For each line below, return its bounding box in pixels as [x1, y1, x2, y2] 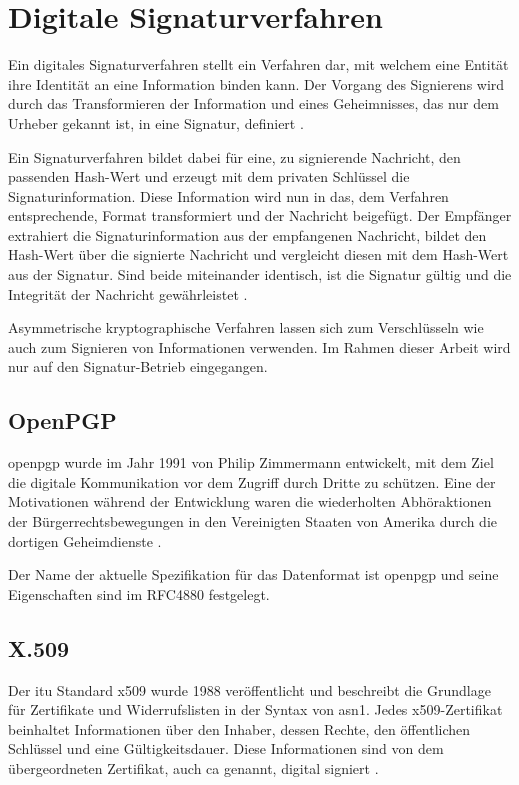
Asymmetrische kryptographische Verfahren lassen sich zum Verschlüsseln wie [8, 317, 484, 338]
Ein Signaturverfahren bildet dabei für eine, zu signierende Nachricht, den [8, 146, 461, 167]
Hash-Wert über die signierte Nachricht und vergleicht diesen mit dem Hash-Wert [8, 244, 509, 265]
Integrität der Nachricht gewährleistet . [8, 283, 248, 304]
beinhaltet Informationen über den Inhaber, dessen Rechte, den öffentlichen [8, 718, 471, 739]
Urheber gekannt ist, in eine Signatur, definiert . [8, 112, 304, 133]
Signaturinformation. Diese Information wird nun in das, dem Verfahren [8, 185, 449, 206]
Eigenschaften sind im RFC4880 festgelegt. [8, 583, 270, 604]
